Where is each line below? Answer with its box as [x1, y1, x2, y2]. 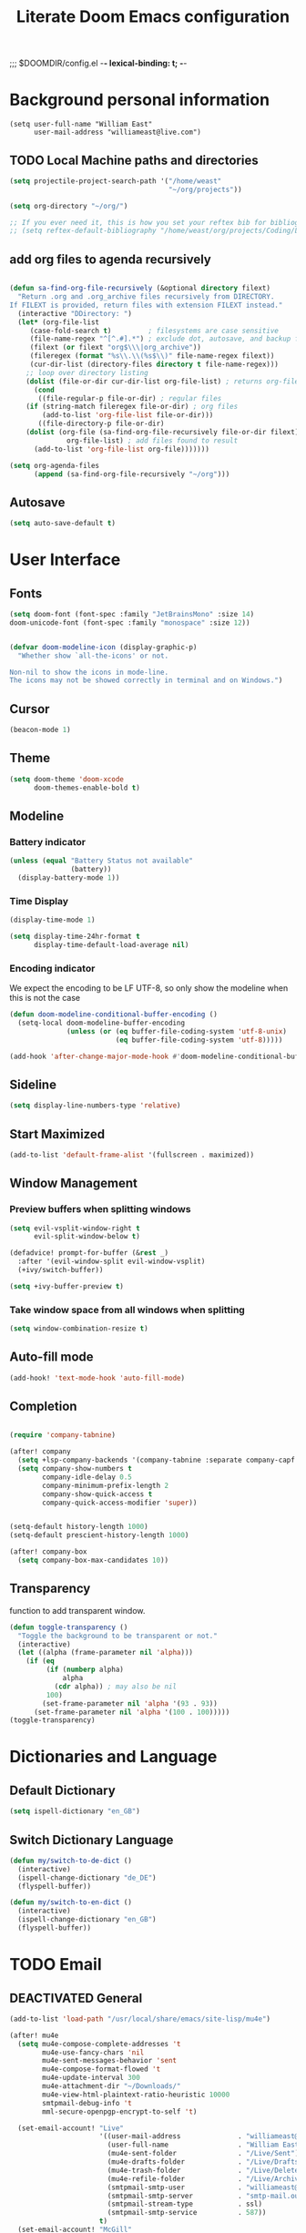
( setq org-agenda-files [9, 461, 100, 470]
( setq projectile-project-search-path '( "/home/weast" [9, 176, 222, 186]
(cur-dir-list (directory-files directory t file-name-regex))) [29, 360, 280, 369]
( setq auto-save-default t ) [9, 519, 117, 528]
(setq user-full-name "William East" [9, 120, 153, 129]
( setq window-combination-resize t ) [9, 1324, 148, 1333]
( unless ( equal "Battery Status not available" [9, 856, 194, 866]
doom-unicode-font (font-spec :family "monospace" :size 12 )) [9, 617, 250, 627]
